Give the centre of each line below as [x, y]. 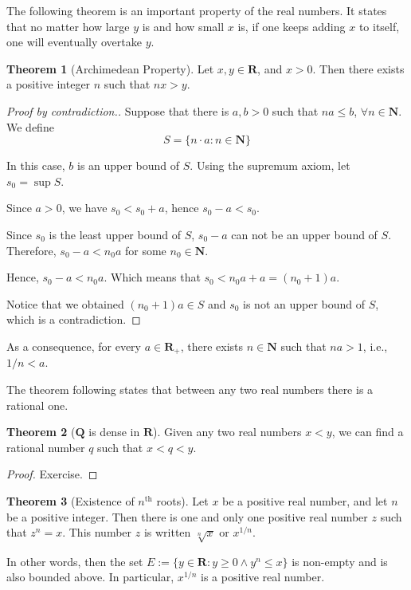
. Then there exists [358, 68]
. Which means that [152, 277]
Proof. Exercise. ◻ [52, 474]
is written [167, 532]
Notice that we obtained [65, 303]
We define [30, 126]
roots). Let [182, 500]
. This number [97, 532]
